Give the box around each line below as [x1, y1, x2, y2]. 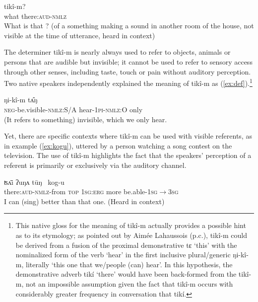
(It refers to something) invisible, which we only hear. [4, 114, 167, 124]
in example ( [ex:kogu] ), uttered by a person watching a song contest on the [4, 140, 232, 151]
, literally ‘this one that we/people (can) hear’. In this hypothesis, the [21, 259, 233, 269]
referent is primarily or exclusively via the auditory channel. [4, 159, 187, 170]
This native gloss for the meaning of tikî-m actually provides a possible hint [15, 220, 246, 230]
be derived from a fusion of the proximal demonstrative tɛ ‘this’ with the [15, 239, 237, 250]
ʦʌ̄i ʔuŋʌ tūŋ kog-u [4, 176, 64, 187]
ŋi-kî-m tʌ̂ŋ [4, 94, 38, 105]
